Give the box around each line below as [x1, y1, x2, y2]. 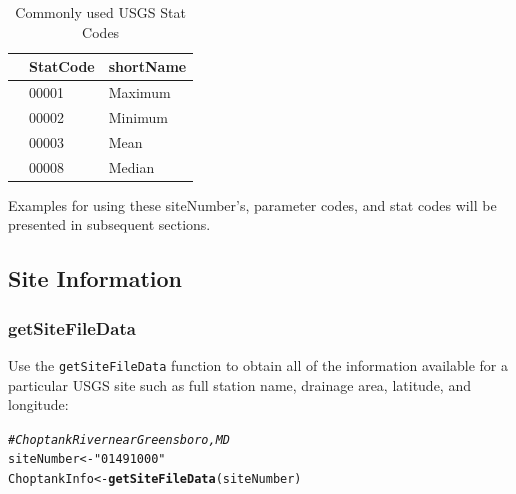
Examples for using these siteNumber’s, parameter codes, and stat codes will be [8, 194, 497, 215]
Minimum [108, 106, 168, 127]
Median [108, 156, 155, 177]
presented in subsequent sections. [8, 214, 211, 235]
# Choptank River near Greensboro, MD [8, 432, 230, 447]
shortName [108, 56, 187, 77]
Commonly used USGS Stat [15, 2, 186, 22]
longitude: [8, 394, 69, 415]
